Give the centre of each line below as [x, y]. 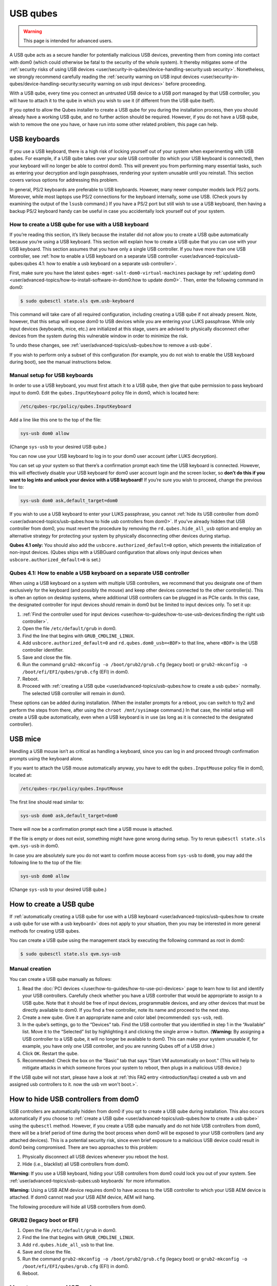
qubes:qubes [23, 263]
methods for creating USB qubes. [45, 931]
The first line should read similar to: [47, 802]
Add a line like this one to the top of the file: [55, 420]
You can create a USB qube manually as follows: [61, 979]
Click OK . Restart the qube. [51, 1053]
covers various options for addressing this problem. [64, 180]
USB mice [25, 739]
